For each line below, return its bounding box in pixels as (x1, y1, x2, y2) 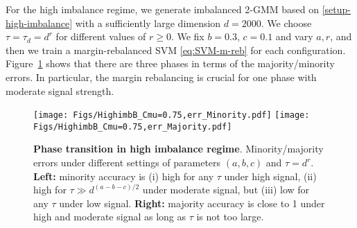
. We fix (171, 29, 204, 44)
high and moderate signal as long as (33, 209, 186, 224)
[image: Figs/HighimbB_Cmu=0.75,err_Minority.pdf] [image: (33, 110, 310, 121)
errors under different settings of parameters (33, 155, 221, 170)
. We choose (261, 15, 312, 30)
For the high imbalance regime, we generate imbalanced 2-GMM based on (6, 2, 319, 16)
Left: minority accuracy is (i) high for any (33, 168, 214, 183)
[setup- (322, 2, 351, 16)
